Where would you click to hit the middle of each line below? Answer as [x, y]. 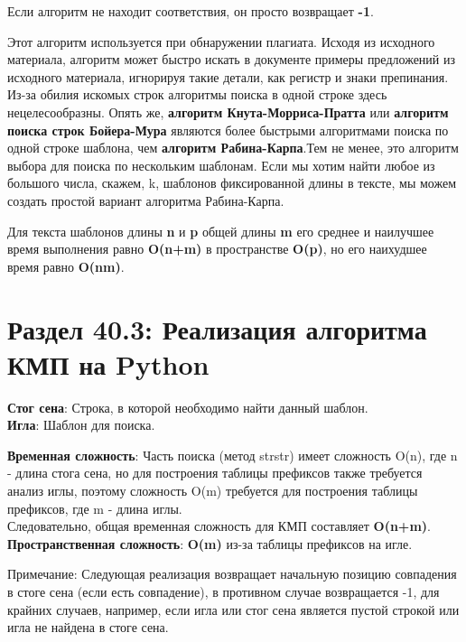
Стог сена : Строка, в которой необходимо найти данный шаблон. [188, 407]
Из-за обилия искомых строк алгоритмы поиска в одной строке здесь [197, 94]
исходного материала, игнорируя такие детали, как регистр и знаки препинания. [228, 76]
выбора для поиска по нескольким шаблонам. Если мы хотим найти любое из [221, 165]
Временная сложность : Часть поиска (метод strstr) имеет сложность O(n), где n [233, 455]
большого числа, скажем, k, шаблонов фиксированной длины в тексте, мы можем [232, 183]
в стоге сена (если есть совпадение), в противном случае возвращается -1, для [224, 591]
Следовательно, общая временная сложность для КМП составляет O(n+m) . [219, 526]
